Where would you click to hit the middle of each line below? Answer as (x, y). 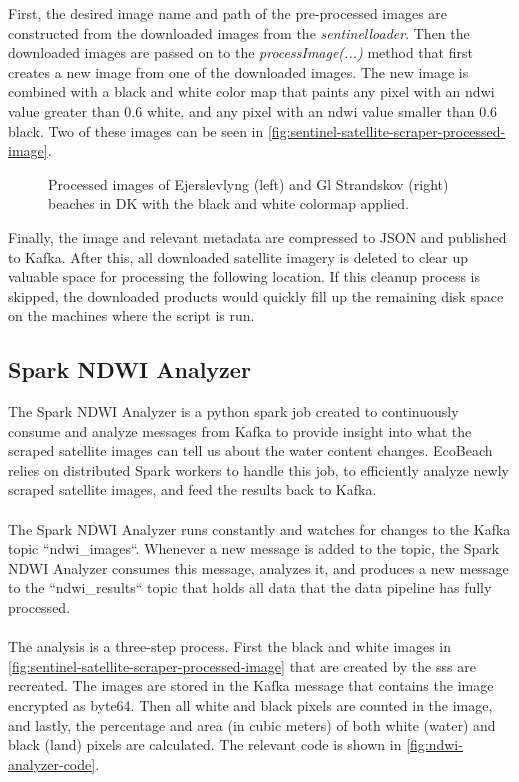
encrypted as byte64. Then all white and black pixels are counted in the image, (250, 705)
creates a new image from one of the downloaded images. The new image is (238, 71)
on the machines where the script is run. (131, 315)
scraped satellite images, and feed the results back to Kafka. (192, 489)
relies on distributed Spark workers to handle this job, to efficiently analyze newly (259, 469)
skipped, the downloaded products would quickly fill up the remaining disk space (256, 295)
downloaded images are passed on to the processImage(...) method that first (240, 52)
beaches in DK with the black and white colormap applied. (228, 203)
